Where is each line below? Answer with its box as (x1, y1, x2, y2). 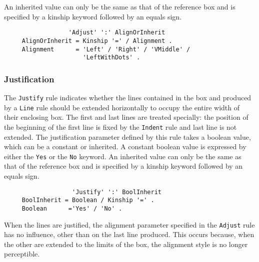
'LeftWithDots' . (82, 54, 140, 61)
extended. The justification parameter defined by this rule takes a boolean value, (4, 131, 251, 142)
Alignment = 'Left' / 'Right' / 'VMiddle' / (21, 45, 190, 53)
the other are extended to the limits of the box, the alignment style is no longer (4, 239, 248, 249)
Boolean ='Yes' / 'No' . (21, 205, 122, 212)
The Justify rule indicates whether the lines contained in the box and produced (4, 92, 251, 103)
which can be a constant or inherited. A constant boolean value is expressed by (4, 141, 246, 152)
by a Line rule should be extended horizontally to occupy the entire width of (4, 102, 240, 112)
